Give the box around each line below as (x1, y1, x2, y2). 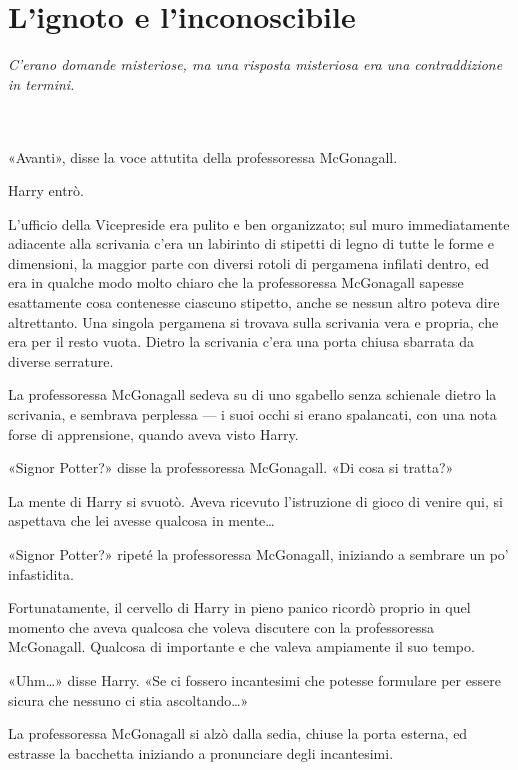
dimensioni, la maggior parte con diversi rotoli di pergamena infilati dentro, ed (8, 252, 490, 273)
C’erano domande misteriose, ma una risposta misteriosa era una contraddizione (8, 54, 503, 75)
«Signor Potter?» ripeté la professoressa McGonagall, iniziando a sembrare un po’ (8, 544, 509, 564)
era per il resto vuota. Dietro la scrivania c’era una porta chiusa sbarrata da (8, 331, 474, 352)
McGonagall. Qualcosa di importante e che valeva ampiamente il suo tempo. (8, 636, 475, 657)
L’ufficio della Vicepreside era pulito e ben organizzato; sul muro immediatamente (8, 213, 510, 234)
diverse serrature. (8, 350, 114, 371)
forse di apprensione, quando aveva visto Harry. (8, 423, 299, 444)
